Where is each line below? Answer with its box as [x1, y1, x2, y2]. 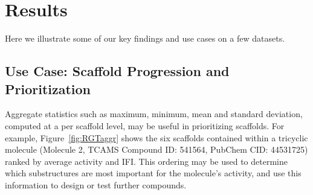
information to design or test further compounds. [5, 178, 187, 191]
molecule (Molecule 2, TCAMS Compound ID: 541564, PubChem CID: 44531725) [5, 143, 308, 156]
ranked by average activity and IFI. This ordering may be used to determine [5, 155, 288, 167]
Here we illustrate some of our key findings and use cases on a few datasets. [5, 32, 285, 45]
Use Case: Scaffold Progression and [5, 62, 230, 80]
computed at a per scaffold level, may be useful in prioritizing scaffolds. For [5, 119, 285, 132]
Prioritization [5, 79, 91, 98]
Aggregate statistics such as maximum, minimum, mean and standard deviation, [5, 107, 303, 120]
